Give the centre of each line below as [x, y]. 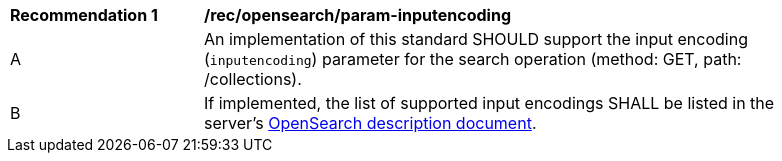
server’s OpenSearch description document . [370, 123]
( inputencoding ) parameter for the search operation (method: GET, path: [473, 59]
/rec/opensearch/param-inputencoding [357, 15]
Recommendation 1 [84, 15]
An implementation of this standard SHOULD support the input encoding [476, 39]
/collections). [253, 79]
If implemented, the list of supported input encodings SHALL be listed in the [489, 103]
